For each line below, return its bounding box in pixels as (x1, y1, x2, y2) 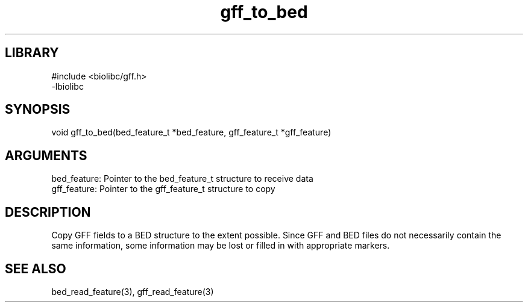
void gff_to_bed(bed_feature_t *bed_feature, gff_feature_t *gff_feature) (51, 127, 332, 138)
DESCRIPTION (5, 204, 91, 220)
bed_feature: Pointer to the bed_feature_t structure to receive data (51, 173, 313, 184)
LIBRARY (5, 45, 59, 61)
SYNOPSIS (5, 102, 71, 117)
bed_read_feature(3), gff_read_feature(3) (51, 286, 214, 297)
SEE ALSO (5, 261, 66, 276)
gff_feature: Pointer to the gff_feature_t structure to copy (51, 184, 275, 194)
